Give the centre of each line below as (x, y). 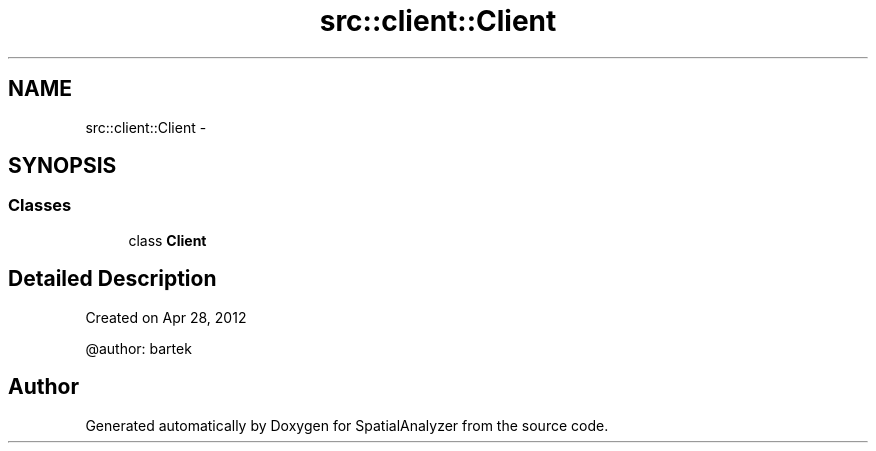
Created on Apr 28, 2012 (166, 317)
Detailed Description (112, 279)
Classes (40, 205)
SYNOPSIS (62, 166)
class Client (167, 240)
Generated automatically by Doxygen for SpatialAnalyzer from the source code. (347, 425)
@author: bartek (138, 348)
